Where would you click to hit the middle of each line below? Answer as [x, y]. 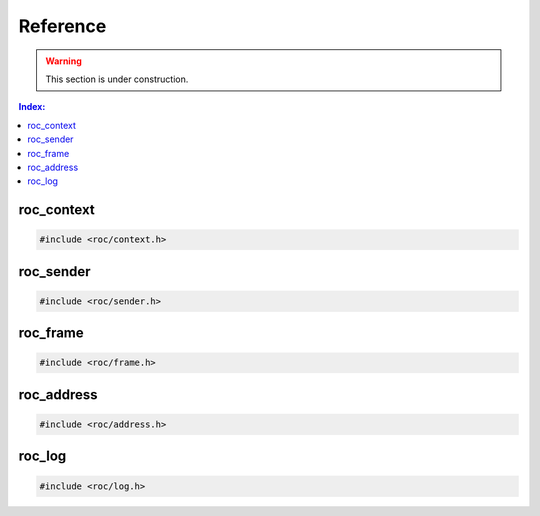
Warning [63, 61]
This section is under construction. [117, 79]
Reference [62, 26]
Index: [32, 107]
